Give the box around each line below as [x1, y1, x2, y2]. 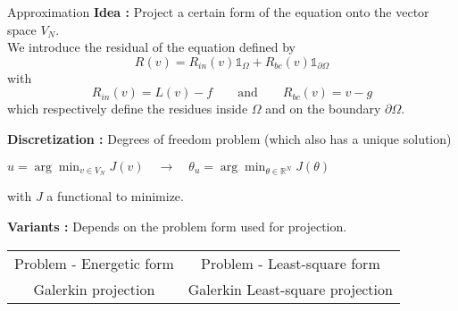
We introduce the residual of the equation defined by [7, 38, 296, 56]
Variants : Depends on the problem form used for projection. [7, 217, 347, 236]
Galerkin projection [33, 278, 155, 299]
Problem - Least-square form [200, 252, 380, 273]
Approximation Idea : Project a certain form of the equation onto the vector [7, 3, 429, 21]
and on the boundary [265, 99, 381, 118]
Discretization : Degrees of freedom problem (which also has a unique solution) [7, 129, 452, 147]
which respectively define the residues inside [7, 99, 248, 118]
